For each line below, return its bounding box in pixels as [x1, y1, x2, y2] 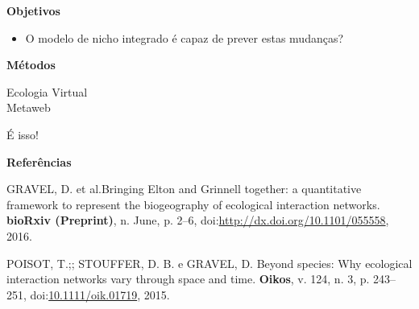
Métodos [6, 56, 56, 73]
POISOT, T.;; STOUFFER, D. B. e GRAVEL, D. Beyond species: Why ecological [6, 254, 413, 271]
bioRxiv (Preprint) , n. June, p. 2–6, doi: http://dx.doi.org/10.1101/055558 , [6, 212, 389, 229]
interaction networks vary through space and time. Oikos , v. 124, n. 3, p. [6, 270, 370, 287]
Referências [6, 153, 72, 170]
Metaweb [6, 99, 51, 116]
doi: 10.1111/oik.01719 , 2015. [30, 286, 170, 303]
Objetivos [6, 2, 60, 19]
